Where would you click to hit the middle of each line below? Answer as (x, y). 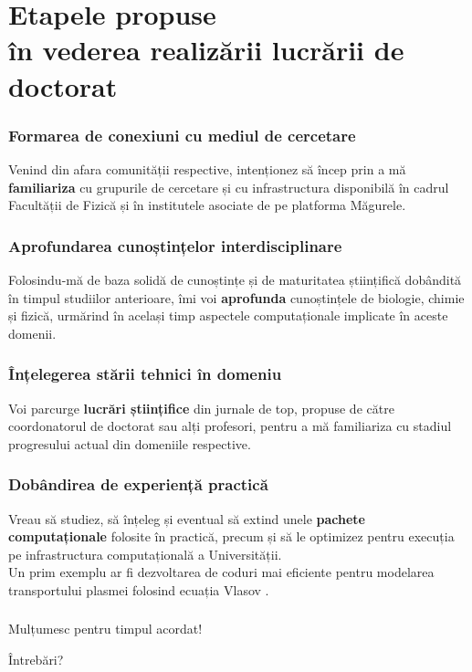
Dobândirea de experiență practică (138, 484)
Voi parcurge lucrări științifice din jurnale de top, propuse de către (201, 408)
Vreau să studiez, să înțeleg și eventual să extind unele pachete (187, 518)
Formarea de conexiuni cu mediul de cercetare (182, 135)
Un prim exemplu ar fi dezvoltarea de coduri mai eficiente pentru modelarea (221, 572)
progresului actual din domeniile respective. (130, 443)
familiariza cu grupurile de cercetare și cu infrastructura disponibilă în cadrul (229, 187)
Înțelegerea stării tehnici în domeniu (145, 374)
